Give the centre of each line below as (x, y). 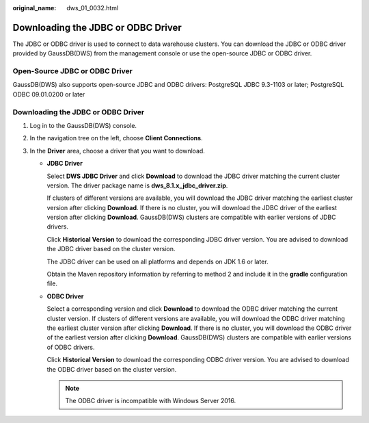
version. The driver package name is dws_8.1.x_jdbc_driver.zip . (137, 185)
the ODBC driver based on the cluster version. (112, 369)
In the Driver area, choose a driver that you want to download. (117, 151)
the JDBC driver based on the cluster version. (111, 249)
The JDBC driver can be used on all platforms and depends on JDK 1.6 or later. (158, 261)
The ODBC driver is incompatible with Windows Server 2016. (151, 401)
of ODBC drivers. (71, 347)
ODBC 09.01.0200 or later (49, 94)
